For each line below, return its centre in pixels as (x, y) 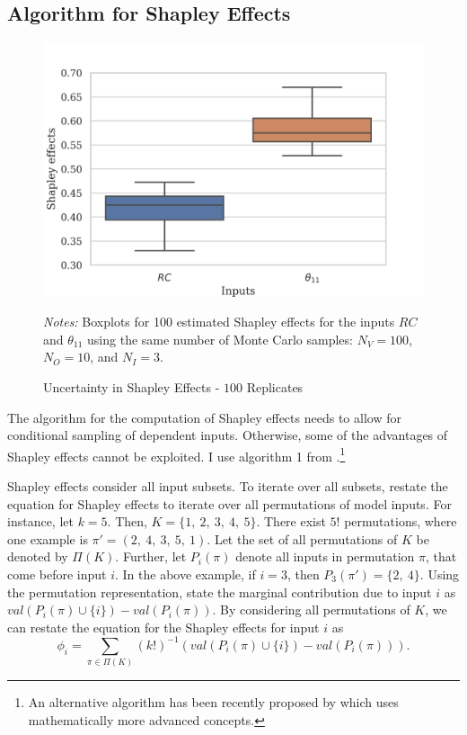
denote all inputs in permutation (325, 556)
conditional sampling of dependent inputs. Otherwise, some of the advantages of (228, 435)
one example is (48, 538)
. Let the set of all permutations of (302, 538)
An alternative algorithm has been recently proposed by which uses (213, 702)
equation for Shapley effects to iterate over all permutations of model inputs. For (229, 503)
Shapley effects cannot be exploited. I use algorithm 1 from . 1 (176, 454)
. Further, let (151, 556)
